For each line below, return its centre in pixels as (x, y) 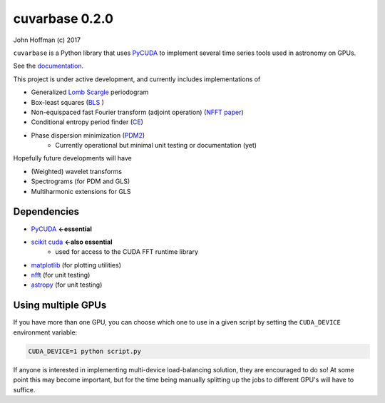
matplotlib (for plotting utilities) (76, 265)
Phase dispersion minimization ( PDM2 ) (88, 135)
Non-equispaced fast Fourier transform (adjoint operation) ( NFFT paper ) (137, 112)
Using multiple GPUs (60, 306)
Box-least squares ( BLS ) (68, 102)
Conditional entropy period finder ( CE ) (87, 122)
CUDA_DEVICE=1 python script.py (85, 351)
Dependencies (46, 211)
